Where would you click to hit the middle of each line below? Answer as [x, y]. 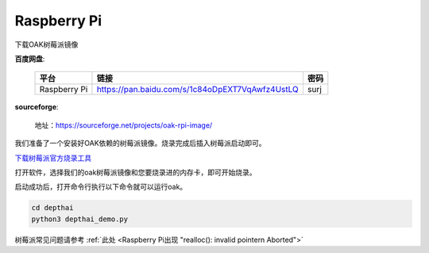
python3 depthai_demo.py [80, 219]
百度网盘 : [30, 59]
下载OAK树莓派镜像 [46, 44]
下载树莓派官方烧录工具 [53, 158]
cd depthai [52, 208]
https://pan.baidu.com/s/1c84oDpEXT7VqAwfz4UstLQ [198, 90]
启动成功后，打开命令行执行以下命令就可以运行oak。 [101, 187]
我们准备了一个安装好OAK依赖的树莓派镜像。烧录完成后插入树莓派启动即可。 [140, 144]
